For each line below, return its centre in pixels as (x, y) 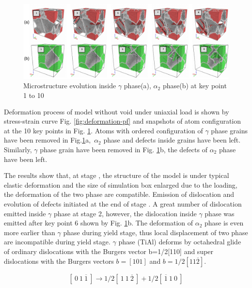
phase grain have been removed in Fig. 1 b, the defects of (124, 150)
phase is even (224, 223)
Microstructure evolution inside (70, 86)
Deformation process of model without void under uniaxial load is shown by (117, 111)
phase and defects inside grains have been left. (172, 140)
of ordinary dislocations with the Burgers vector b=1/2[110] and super (109, 251)
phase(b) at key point (195, 86)
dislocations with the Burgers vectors (59, 261)
